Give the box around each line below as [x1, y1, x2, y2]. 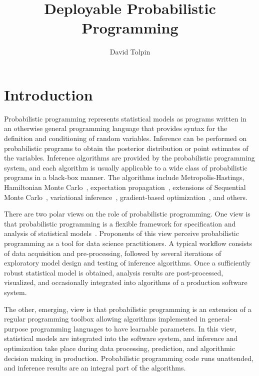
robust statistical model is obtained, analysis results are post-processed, [4, 267, 223, 277]
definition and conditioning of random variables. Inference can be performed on [4, 133, 247, 143]
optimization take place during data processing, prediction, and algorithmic [4, 342, 235, 353]
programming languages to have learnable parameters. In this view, [30, 323, 236, 333]
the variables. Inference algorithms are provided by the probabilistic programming [4, 152, 255, 163]
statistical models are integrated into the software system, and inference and [4, 333, 238, 343]
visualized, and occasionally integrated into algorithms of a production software [4, 277, 247, 287]
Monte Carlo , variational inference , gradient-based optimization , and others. [4, 191, 247, 202]
